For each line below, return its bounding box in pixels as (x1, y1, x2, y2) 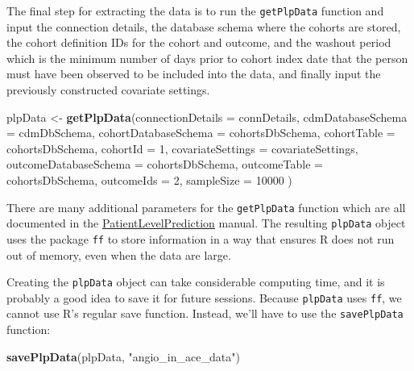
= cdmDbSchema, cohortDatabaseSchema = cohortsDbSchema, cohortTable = (6, 124, 395, 141)
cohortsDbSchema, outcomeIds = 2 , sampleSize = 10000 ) (6, 172, 292, 188)
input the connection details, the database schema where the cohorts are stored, (6, 18, 401, 35)
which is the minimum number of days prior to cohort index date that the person (6, 49, 408, 66)
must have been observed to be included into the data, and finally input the (6, 65, 381, 82)
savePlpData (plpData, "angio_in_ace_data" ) (6, 348, 240, 365)
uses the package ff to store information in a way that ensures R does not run (6, 230, 395, 247)
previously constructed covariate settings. (6, 81, 210, 98)
